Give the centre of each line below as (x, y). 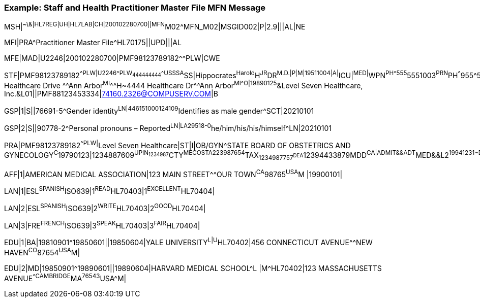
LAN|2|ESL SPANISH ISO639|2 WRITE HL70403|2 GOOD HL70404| (105, 208)
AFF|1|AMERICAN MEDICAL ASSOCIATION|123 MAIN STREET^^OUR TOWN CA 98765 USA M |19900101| (173, 173)
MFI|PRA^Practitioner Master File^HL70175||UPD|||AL (93, 43)
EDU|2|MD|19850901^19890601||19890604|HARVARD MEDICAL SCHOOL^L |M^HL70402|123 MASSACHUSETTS (193, 268)
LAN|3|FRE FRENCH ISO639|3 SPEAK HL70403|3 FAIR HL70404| (102, 225)
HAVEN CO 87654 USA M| (42, 252)
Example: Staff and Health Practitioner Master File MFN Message (135, 8)
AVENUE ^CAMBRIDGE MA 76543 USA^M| (65, 277)
